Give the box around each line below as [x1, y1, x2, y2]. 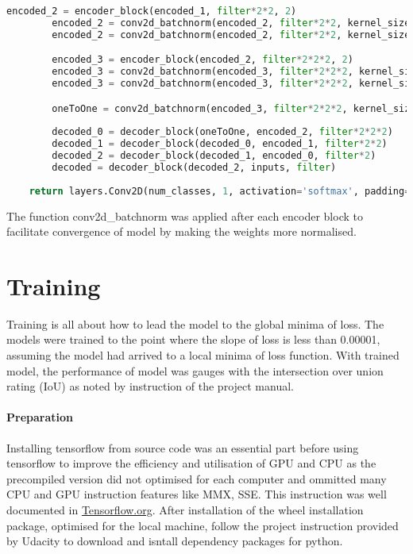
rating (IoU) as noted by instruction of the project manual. [6, 378, 294, 394]
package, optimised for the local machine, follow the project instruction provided [6, 517, 399, 533]
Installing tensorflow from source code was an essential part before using [6, 439, 359, 456]
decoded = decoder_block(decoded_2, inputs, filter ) [52, 161, 337, 173]
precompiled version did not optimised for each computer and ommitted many [6, 470, 387, 487]
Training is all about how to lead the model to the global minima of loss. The [6, 315, 384, 332]
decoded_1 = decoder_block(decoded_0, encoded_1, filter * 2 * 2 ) [52, 138, 388, 150]
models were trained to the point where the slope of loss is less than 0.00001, [6, 331, 380, 348]
